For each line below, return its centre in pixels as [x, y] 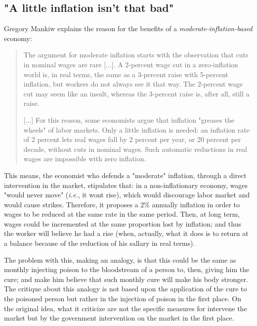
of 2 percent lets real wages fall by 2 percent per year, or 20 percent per [132, 139]
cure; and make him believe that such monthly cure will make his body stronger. [126, 279]
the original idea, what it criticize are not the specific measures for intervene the [126, 308]
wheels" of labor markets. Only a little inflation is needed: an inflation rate [136, 129]
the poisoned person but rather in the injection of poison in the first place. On [123, 299]
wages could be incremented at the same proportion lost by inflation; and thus [123, 223]
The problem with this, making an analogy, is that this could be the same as [120, 259]
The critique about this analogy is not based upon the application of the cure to [126, 289]
